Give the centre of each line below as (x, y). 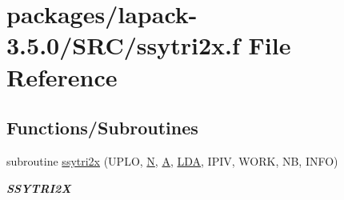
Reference (62, 76)
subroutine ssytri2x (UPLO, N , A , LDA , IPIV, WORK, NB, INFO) (172, 160)
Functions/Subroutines (102, 128)
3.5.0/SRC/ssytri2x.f (123, 45)
